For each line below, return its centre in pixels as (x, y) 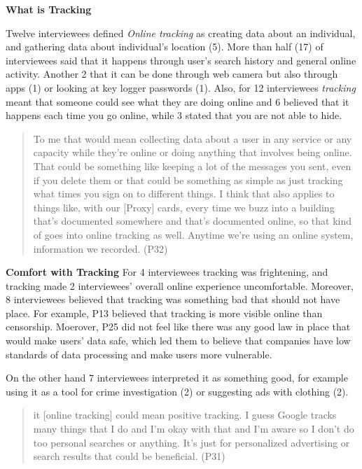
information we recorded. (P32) (100, 248)
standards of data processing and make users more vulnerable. (139, 354)
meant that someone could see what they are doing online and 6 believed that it (177, 101)
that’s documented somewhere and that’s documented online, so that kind (192, 221)
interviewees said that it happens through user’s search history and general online (181, 60)
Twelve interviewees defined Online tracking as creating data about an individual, (181, 33)
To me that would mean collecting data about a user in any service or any (193, 138)
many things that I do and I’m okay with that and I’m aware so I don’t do (194, 429)
